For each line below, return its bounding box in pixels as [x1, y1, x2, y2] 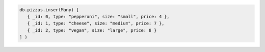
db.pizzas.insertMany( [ [19, 7, 79, 12]
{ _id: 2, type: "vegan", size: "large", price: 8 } [27, 27, 157, 33]
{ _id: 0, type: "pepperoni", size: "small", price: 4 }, [27, 14, 170, 19]
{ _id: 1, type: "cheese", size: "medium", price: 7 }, [27, 21, 164, 26]
